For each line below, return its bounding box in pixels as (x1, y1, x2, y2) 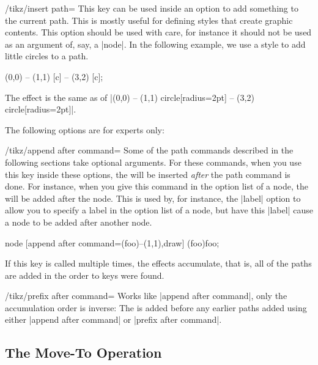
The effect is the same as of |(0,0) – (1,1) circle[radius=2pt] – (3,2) (5, 90, 254, 103)
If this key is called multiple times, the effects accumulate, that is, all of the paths (5, 257, 312, 270)
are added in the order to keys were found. (5, 268, 165, 281)
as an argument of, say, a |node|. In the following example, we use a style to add (5, 37, 306, 50)
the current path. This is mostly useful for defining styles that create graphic (5, 13, 293, 26)
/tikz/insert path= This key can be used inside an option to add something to (5, 2, 298, 14)
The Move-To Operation (5, 343, 162, 362)
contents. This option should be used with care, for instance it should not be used (5, 26, 312, 39)
